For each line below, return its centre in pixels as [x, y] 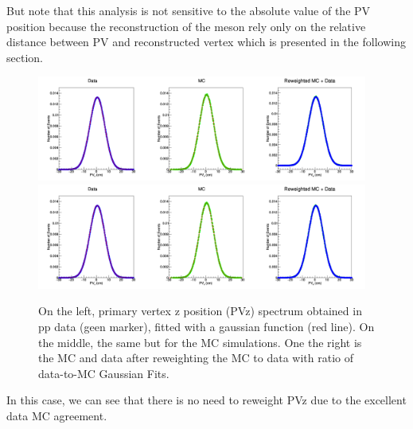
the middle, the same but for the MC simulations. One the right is [200, 342]
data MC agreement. [57, 415]
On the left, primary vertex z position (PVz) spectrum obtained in [200, 311]
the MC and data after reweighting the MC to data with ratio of [196, 358]
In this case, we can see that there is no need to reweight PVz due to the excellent [206, 400]
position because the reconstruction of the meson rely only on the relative [186, 26]
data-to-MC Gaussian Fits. [104, 373]
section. [25, 57]
